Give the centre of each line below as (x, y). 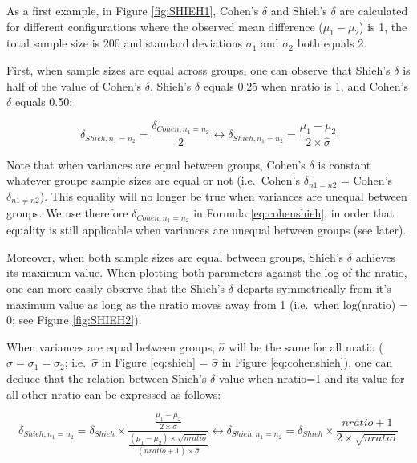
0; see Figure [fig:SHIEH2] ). (74, 320)
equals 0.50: (44, 102)
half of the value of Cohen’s (74, 85)
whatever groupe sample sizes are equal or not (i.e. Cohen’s (153, 180)
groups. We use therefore (67, 213)
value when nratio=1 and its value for (312, 378)
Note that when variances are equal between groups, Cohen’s (156, 164)
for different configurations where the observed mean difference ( (165, 26)
